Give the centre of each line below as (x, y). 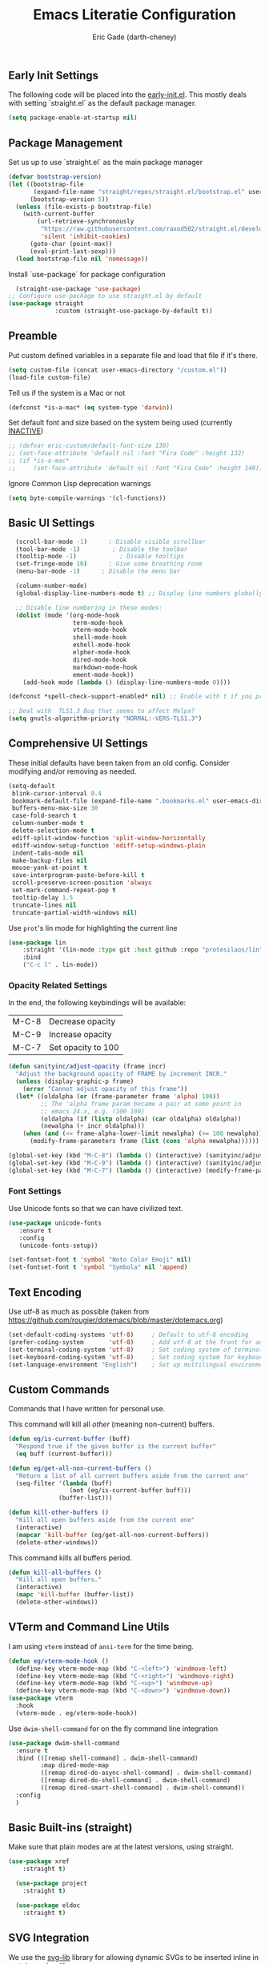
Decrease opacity (82, 1021)
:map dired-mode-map (75, 1765)
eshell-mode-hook (101, 645)
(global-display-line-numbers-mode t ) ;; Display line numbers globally (139, 593)
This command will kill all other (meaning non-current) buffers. (111, 1424)
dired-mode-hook (100, 660)
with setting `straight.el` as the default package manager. (102, 103)
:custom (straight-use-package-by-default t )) (134, 311)
